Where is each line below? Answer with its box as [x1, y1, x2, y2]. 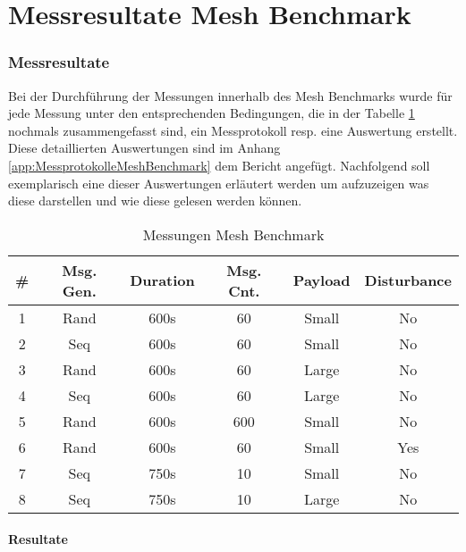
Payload [292, 270, 351, 291]
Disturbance [364, 270, 452, 291]
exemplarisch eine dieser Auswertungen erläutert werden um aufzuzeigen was [8, 173, 429, 192]
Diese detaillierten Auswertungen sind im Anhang [8, 138, 281, 157]
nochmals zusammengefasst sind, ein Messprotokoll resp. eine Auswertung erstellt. [8, 121, 458, 139]
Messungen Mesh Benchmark [142, 223, 325, 245]
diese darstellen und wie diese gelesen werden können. [8, 191, 302, 210]
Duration [130, 270, 195, 291]
